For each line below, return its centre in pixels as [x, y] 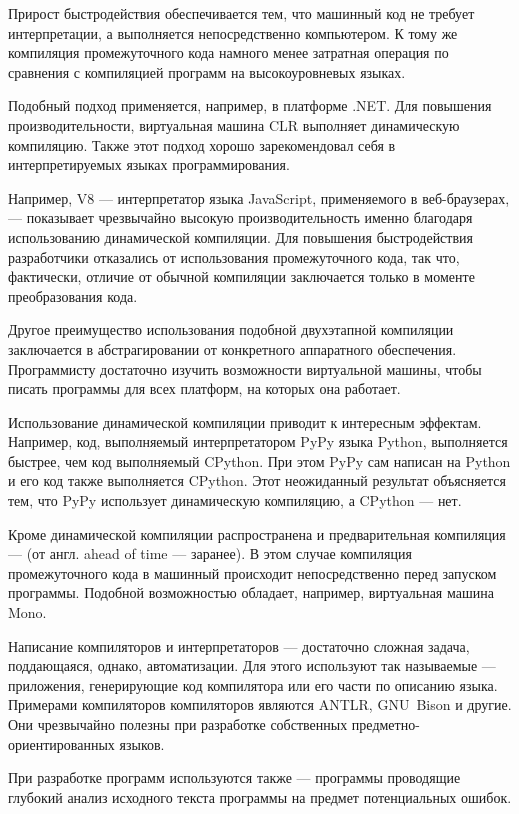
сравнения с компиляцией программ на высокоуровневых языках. [207, 71]
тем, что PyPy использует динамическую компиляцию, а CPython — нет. [235, 500]
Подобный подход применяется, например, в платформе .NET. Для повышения [250, 105]
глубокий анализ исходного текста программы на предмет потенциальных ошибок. [260, 796]
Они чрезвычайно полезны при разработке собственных [178, 724]
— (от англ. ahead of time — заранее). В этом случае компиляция [210, 553]
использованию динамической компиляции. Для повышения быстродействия [240, 236]
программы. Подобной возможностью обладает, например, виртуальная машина [251, 592]
